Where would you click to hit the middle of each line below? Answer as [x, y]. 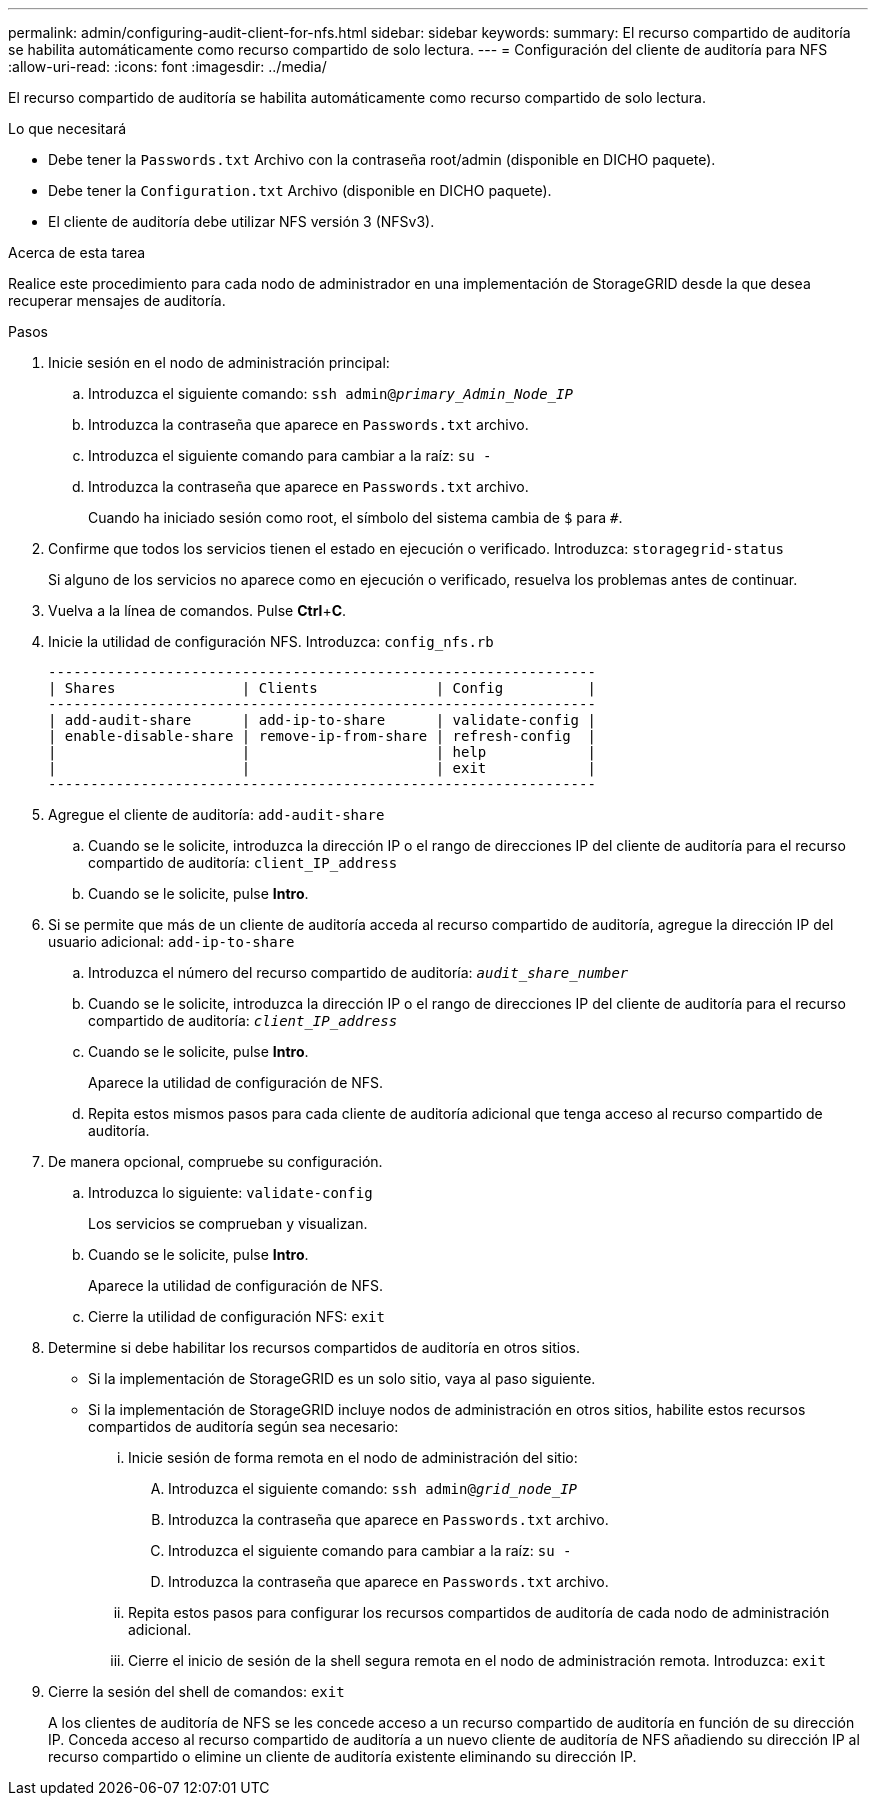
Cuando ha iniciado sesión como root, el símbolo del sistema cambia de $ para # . [355, 517]
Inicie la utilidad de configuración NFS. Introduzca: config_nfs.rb [271, 641]
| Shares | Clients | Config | [322, 688]
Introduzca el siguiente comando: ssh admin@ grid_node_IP [373, 1488]
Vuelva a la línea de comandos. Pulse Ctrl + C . [197, 610]
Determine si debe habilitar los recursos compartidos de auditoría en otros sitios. [314, 1347]
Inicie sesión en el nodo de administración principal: [219, 362]
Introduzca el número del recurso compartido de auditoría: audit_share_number [358, 972]
